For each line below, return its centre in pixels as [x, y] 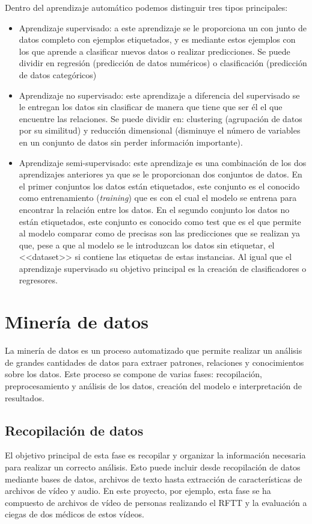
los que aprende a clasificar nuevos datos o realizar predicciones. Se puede [154, 51]
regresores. [38, 280]
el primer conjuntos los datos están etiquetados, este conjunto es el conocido [159, 186]
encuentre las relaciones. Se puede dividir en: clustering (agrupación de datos [161, 118]
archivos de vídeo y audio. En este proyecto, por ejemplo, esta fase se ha [138, 491]
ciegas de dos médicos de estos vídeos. [75, 514]
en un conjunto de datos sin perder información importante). [131, 142]
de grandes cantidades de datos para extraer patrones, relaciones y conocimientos [154, 362]
